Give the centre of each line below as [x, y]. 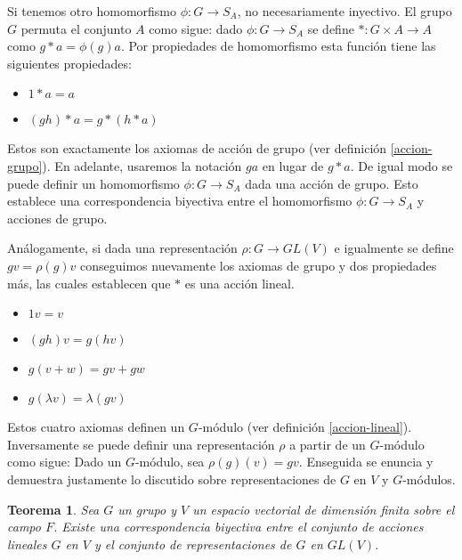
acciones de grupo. [57, 218]
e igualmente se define [394, 248]
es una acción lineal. [239, 283]
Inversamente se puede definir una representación [141, 444]
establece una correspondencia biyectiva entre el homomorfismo [180, 201]
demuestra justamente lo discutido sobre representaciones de [172, 479]
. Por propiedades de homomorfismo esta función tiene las [278, 46]
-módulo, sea [170, 462]
